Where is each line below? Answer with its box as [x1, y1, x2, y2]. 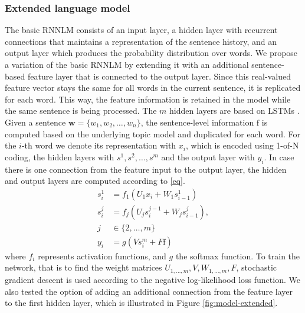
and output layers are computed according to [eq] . [5, 174, 185, 187]
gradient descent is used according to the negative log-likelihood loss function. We [5, 273, 300, 285]
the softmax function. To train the [175, 249, 300, 262]
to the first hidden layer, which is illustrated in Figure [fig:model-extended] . [5, 296, 278, 309]
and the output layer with [161, 150, 255, 163]
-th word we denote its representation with [21, 139, 176, 151]
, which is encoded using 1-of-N [186, 139, 299, 151]
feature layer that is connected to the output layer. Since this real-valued [27, 70, 291, 82]
